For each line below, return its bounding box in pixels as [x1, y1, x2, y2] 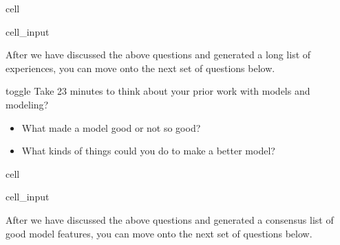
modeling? [6, 97, 49, 111]
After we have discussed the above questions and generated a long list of [6, 47, 311, 62]
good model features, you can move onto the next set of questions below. [6, 226, 312, 240]
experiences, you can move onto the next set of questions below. [6, 60, 275, 75]
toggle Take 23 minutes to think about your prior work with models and [6, 84, 310, 98]
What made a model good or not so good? [21, 120, 201, 135]
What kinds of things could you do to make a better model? [21, 143, 275, 158]
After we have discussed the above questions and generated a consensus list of [6, 212, 334, 226]
